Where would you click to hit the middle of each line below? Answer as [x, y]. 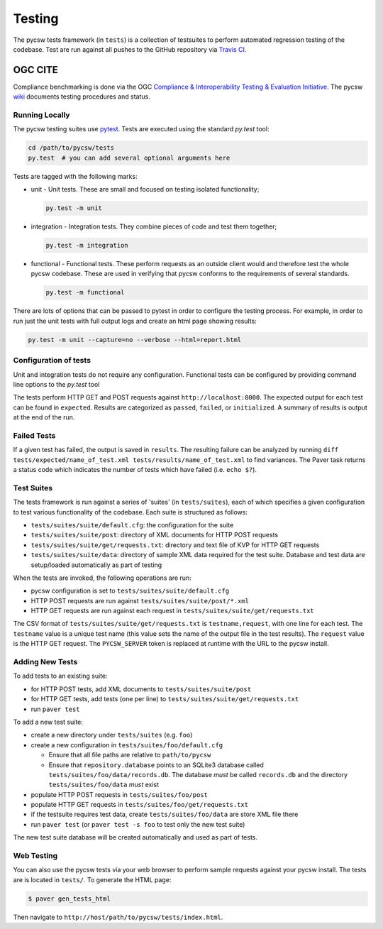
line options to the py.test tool [56, 384]
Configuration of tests [52, 361]
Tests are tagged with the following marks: [75, 176]
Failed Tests [34, 435]
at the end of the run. [44, 417]
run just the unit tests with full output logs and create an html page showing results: [135, 321]
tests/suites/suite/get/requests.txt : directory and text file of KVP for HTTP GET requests [175, 545]
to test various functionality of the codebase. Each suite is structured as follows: [131, 512]
